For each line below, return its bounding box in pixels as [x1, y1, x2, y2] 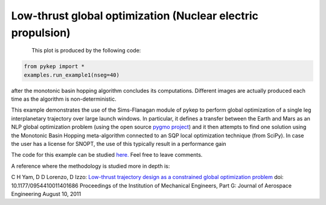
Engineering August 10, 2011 [11, 191, 81, 197]
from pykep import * [24, 63, 85, 70]
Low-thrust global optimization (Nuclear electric [11, 9, 259, 22]
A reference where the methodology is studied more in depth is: [11, 162, 170, 169]
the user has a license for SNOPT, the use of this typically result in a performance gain [11, 140, 226, 148]
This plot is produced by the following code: [31, 47, 141, 54]
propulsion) [11, 26, 71, 39]
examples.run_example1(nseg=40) [24, 71, 120, 78]
